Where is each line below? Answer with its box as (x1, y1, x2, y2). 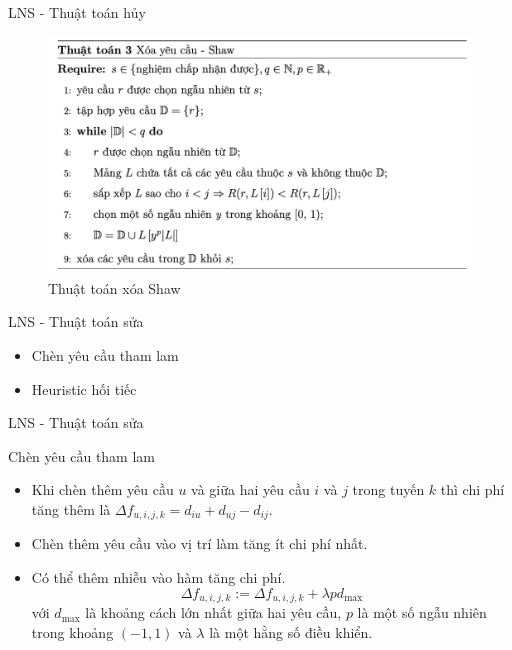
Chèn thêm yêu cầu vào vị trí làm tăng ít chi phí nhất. (31, 533, 368, 554)
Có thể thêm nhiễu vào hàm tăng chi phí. (31, 567, 286, 588)
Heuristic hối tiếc (31, 378, 137, 399)
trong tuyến (352, 479, 425, 500)
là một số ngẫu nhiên (357, 602, 487, 623)
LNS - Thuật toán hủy (8, 2, 146, 22)
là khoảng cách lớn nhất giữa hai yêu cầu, (85, 602, 342, 623)
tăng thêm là (31, 499, 111, 520)
